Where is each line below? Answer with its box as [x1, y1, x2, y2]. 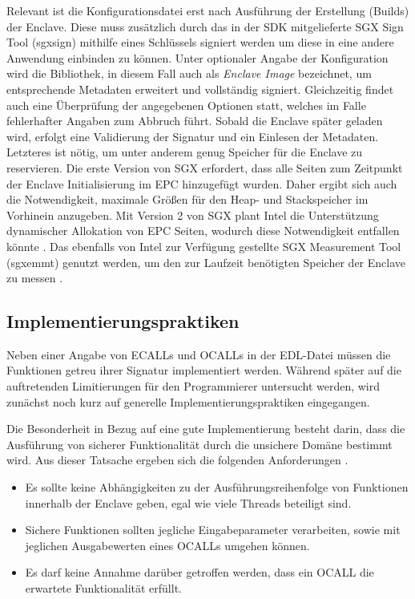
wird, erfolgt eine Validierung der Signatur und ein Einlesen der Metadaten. [6, 127, 379, 144]
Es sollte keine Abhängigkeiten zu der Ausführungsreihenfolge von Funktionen [25, 479, 409, 496]
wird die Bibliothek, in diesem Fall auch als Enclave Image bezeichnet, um [6, 65, 372, 82]
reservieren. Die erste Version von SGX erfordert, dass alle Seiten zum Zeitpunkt [6, 159, 403, 176]
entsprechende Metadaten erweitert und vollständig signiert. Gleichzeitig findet [6, 80, 394, 97]
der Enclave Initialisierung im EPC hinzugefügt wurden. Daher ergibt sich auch [6, 175, 397, 192]
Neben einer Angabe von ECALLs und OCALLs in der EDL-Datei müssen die [6, 346, 391, 362]
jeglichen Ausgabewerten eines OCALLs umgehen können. [25, 536, 310, 553]
